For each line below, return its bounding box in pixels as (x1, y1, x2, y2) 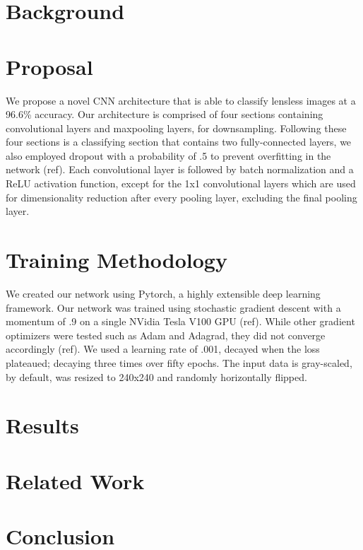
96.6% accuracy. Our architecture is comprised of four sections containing (6, 107, 323, 122)
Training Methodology (6, 245, 227, 274)
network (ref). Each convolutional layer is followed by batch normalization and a (6, 162, 354, 177)
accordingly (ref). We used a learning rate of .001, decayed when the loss (6, 341, 320, 356)
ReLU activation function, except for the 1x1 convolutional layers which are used (6, 176, 356, 191)
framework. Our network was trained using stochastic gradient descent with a (6, 300, 341, 315)
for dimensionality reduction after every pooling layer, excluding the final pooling (6, 189, 357, 204)
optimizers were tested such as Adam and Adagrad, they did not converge (6, 327, 326, 342)
